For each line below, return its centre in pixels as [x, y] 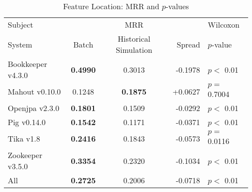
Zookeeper [25, 155]
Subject [21, 24]
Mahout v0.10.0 [34, 91]
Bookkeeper [28, 64]
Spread [188, 44]
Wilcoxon [224, 24]
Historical [134, 39]
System [20, 44]
